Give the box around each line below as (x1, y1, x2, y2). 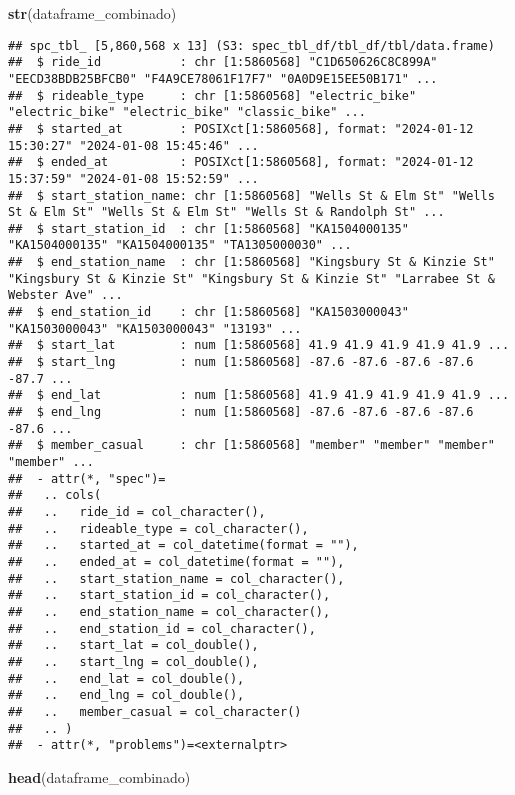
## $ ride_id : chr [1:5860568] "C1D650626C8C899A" (8, 55, 438, 70)
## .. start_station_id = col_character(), (8, 588, 331, 603)
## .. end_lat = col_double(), (8, 671, 245, 686)
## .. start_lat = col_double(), (8, 638, 259, 653)
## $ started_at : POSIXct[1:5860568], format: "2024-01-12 (8, 121, 474, 136)
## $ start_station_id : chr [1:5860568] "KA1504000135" (8, 221, 409, 236)
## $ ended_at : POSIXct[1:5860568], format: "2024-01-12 (8, 155, 474, 170)
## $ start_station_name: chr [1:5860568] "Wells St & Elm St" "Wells (8, 188, 495, 203)
